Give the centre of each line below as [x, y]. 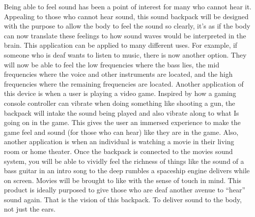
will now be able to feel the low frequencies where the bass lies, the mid [112, 64]
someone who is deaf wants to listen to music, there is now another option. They [125, 54]
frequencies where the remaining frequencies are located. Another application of [124, 83]
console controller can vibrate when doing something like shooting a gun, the [120, 103]
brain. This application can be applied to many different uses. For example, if [121, 45]
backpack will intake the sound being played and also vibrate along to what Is [122, 112]
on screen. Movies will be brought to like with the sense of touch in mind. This [123, 180]
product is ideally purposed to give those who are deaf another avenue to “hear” [125, 190]
